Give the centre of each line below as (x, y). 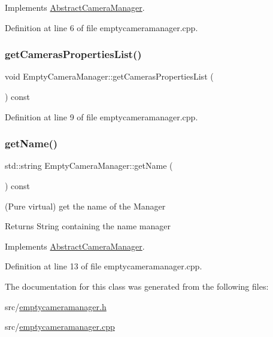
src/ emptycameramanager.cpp (60, 327)
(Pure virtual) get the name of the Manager (85, 206)
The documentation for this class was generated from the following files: (137, 286)
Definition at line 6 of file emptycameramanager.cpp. (101, 27)
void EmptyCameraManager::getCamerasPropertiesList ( (109, 76)
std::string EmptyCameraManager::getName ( (89, 166)
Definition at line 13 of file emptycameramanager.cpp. (104, 266)
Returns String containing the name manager (88, 226)
